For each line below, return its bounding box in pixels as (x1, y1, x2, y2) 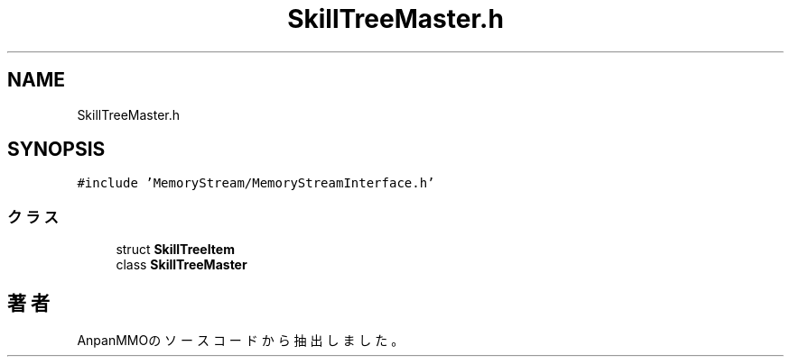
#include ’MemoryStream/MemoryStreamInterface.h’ (77, 176, 435, 191)
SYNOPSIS (7, 138, 106, 161)
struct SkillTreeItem (116, 241, 235, 258)
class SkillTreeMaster (116, 257, 247, 273)
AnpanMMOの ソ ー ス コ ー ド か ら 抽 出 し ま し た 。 (77, 332, 405, 349)
